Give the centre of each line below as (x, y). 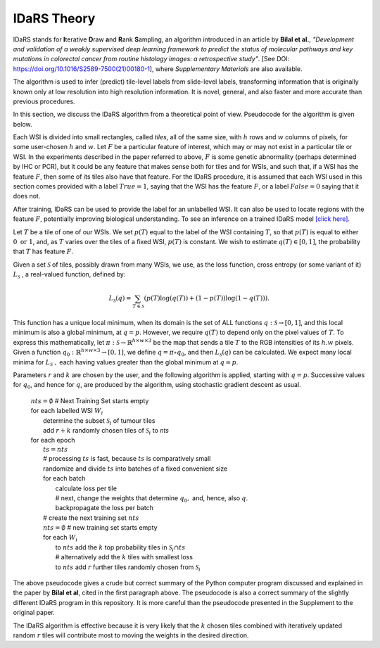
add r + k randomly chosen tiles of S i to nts (106, 431)
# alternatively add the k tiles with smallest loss (124, 557)
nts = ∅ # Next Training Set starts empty (90, 400)
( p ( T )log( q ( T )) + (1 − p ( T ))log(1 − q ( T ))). (207, 298)
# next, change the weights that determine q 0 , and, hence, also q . (152, 498)
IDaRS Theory (54, 18)
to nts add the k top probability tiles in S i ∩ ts (120, 548)
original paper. (34, 613)
